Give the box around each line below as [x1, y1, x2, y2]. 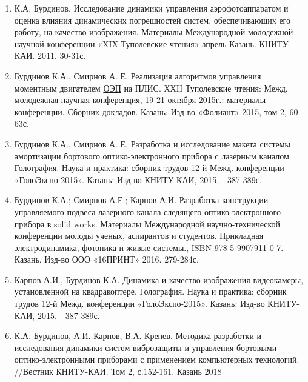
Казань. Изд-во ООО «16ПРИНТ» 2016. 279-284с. [14, 253, 199, 266]
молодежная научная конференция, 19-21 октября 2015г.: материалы [14, 93, 266, 106]
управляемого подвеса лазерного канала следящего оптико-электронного [14, 205, 281, 218]
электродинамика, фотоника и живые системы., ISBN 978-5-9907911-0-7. [14, 241, 284, 253]
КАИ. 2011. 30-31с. [14, 49, 86, 62]
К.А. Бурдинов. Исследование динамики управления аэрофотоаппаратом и [14, 2, 289, 14]
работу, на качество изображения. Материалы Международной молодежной [14, 25, 293, 38]
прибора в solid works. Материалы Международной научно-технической [14, 217, 281, 230]
